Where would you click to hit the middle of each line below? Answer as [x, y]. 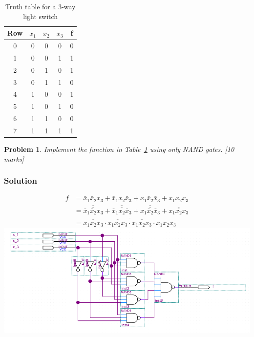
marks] [14, 158]
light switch [41, 16]
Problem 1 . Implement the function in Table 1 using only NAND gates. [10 [119, 149]
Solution [21, 180]
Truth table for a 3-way [40, 6]
